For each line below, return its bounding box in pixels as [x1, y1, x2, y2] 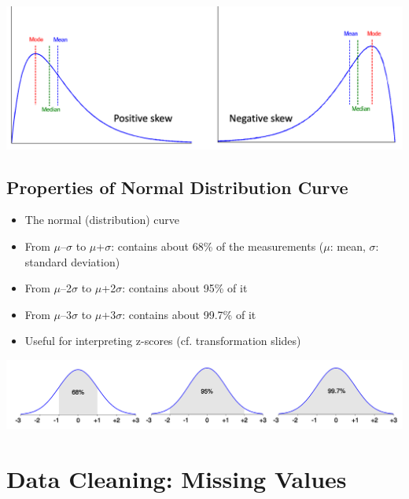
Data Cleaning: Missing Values [6, 462, 347, 494]
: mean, [330, 238, 366, 254]
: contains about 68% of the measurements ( [111, 238, 324, 254]
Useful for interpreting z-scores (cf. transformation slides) [24, 332, 301, 349]
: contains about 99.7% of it [122, 306, 256, 322]
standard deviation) [24, 253, 120, 270]
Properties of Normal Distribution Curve [6, 174, 348, 199]
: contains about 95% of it [122, 280, 248, 296]
